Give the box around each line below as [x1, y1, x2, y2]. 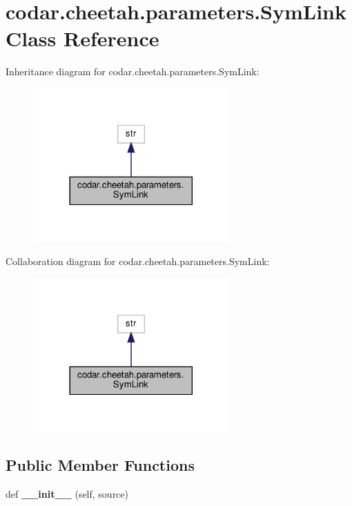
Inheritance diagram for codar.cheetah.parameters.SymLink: [6, 64, 260, 79]
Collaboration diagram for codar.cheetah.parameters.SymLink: [6, 254, 270, 269]
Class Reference [6, 24, 159, 52]
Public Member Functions [6, 454, 195, 476]
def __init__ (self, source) [6, 487, 129, 501]
